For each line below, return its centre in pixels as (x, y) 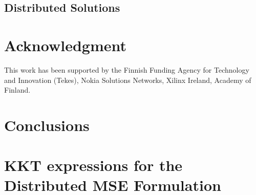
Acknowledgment (65, 45)
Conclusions (47, 125)
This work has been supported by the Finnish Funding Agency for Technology (127, 69)
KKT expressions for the (93, 165)
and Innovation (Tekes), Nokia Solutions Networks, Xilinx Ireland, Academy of (128, 80)
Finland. (17, 90)
